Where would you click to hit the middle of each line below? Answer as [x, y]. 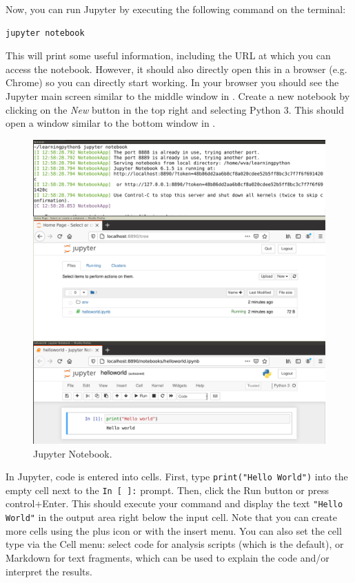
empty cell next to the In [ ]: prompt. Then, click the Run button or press [168, 490]
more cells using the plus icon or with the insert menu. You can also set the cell [174, 530]
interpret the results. [49, 571]
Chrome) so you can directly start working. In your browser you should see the [172, 82]
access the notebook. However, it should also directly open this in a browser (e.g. [176, 69]
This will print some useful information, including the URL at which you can [168, 55]
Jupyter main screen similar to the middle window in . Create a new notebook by [178, 95]
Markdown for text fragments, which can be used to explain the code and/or [168, 557]
